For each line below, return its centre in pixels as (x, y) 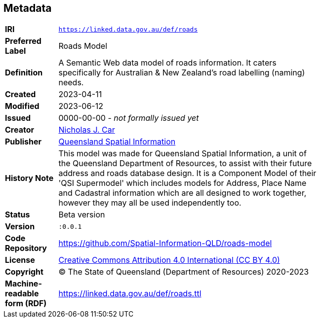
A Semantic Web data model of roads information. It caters (167, 63)
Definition (24, 73)
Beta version (82, 215)
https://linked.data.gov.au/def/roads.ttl (130, 294)
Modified (22, 106)
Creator (20, 130)
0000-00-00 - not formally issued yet (129, 118)
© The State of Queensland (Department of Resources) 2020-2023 (184, 272)
